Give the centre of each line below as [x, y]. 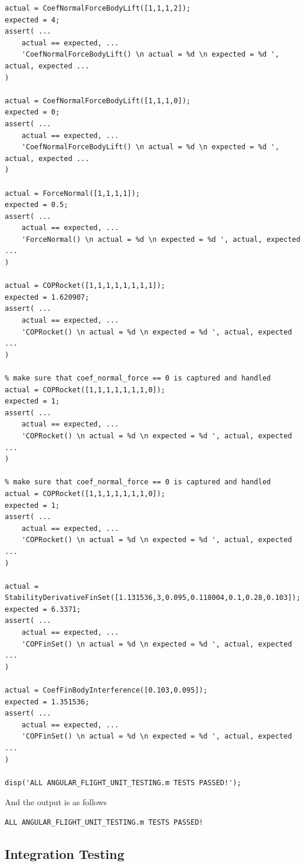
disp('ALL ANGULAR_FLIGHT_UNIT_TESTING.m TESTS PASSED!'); [123, 783]
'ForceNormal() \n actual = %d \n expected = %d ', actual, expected [161, 239]
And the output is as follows [56, 802]
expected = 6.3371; [43, 609]
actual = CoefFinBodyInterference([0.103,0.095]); [106, 690]
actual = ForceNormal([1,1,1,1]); [73, 193]
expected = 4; [32, 20]
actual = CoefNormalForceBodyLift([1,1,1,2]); [98, 8]
